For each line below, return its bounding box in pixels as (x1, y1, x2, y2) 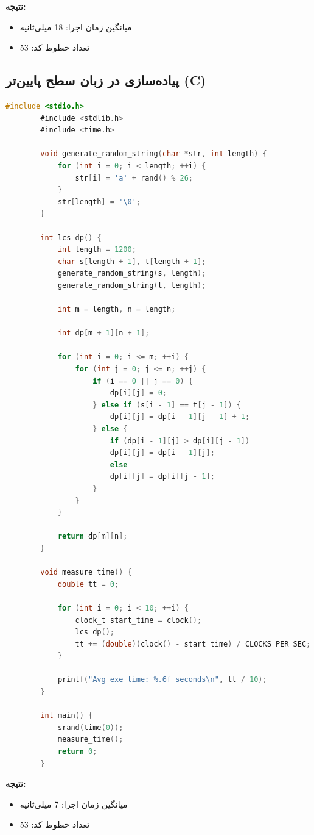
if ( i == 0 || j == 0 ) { (92, 376, 194, 385)
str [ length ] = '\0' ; (57, 197, 141, 206)
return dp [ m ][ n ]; (57, 532, 128, 541)
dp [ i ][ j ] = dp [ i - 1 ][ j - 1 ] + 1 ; (110, 412, 250, 421)
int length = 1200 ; (57, 245, 136, 254)
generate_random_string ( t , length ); (57, 281, 206, 290)
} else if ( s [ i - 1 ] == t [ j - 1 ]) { (92, 400, 241, 409)
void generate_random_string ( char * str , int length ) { (40, 149, 267, 159)
